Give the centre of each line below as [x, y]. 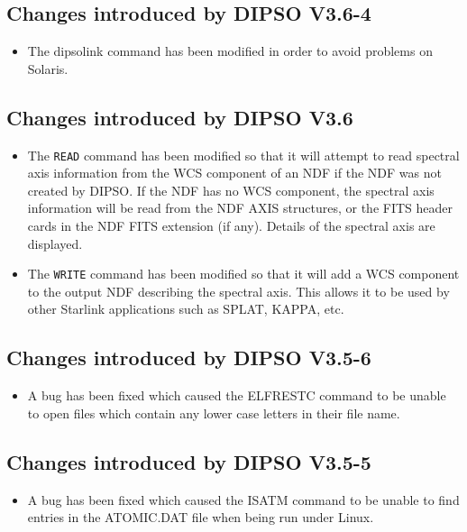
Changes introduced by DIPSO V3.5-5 [189, 461]
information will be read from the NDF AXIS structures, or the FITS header [240, 208]
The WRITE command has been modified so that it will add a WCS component [243, 274]
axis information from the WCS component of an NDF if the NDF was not [234, 173]
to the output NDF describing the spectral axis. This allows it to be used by [238, 291]
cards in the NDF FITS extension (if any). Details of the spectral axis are [231, 226]
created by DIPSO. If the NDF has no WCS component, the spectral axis [231, 190]
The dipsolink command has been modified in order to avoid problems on [230, 51]
